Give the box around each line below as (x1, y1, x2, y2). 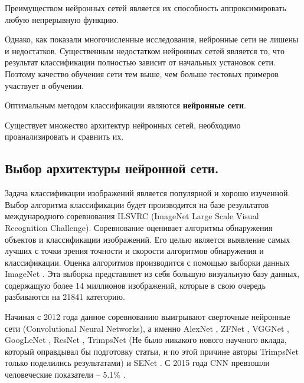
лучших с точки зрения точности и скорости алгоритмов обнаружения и (5, 245, 264, 257)
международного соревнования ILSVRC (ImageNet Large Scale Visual (5, 210, 259, 222)
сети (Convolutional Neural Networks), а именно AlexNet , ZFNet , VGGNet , (5, 322, 289, 334)
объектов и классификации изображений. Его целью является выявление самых (5, 233, 290, 245)
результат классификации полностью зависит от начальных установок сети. (5, 56, 276, 68)
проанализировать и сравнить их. (5, 130, 124, 143)
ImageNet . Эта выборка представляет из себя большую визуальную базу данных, (5, 268, 300, 280)
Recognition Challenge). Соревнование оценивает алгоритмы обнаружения (5, 221, 273, 233)
